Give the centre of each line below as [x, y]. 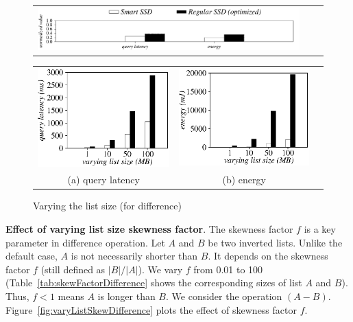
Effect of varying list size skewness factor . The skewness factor [149, 229]
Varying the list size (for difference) [107, 206]
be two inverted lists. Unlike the [275, 242]
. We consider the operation [224, 296]
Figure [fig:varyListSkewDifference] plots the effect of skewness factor [151, 309]
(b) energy [244, 180]
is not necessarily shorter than [134, 256]
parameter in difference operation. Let [85, 242]
